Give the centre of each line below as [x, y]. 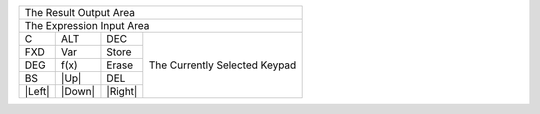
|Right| [122, 91]
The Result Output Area [79, 12]
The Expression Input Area [87, 25]
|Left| [37, 91]
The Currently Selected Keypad [222, 65]
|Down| [77, 91]
